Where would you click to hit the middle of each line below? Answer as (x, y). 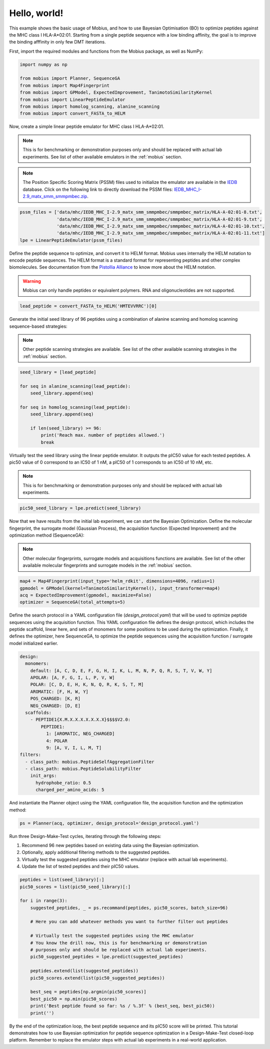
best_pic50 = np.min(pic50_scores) (74, 999)
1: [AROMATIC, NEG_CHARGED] (80, 734)
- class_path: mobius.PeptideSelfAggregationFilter (90, 762)
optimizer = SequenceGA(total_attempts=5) (72, 602)
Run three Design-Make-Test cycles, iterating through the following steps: (85, 836)
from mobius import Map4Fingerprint (65, 85)
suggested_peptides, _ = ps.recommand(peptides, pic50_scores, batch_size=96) (129, 908)
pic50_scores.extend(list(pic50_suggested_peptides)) (97, 978)
